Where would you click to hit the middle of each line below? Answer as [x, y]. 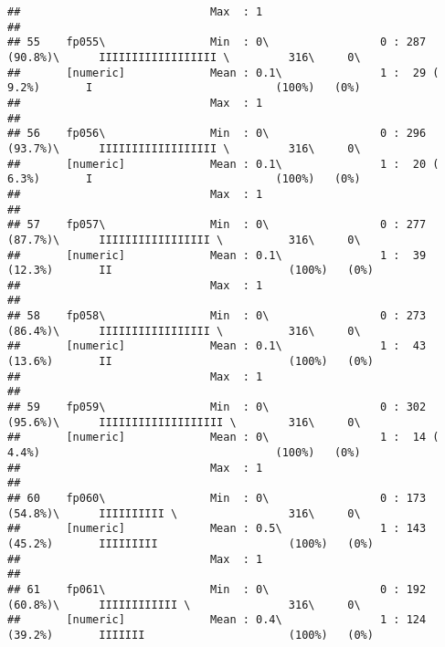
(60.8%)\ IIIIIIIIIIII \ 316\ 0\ [184, 605]
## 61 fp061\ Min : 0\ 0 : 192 [217, 589]
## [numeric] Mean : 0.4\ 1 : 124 [217, 620]
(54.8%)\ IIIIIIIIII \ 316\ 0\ [184, 513]
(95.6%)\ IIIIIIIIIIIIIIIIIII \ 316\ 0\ [184, 422]
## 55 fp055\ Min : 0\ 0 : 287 [217, 42]
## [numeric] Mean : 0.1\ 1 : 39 [217, 255]
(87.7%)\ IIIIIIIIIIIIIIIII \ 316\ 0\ [184, 240]
